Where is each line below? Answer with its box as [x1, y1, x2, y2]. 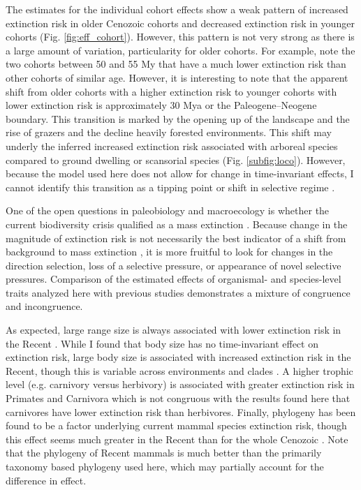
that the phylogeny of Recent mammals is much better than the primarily [6, 445, 322, 460]
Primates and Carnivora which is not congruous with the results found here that [6, 391, 351, 406]
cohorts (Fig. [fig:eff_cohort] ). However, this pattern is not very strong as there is [6, 29, 355, 44]
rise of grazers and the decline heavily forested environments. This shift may [6, 125, 332, 140]
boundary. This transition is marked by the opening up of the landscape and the [6, 111, 350, 126]
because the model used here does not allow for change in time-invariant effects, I [6, 166, 354, 181]
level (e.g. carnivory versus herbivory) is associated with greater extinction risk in [6, 377, 355, 392]
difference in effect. [6, 473, 87, 487]
